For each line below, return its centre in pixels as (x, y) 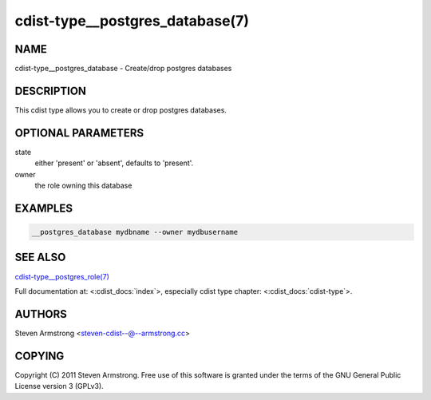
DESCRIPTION (51, 91)
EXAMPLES (44, 208)
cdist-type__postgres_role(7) (62, 276)
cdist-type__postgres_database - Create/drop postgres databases (123, 69)
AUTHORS (41, 314)
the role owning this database (83, 186)
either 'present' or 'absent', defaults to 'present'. (114, 163)
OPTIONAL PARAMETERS (79, 133)
